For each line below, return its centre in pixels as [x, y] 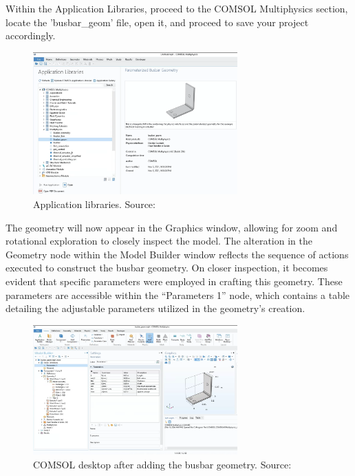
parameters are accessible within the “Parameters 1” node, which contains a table [178, 294]
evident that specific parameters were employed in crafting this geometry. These [174, 281]
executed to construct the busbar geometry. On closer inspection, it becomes [167, 268]
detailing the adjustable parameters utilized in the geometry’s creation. [155, 308]
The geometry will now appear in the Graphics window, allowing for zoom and [172, 227]
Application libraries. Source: [94, 204]
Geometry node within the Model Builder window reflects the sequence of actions [177, 254]
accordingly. [31, 35]
